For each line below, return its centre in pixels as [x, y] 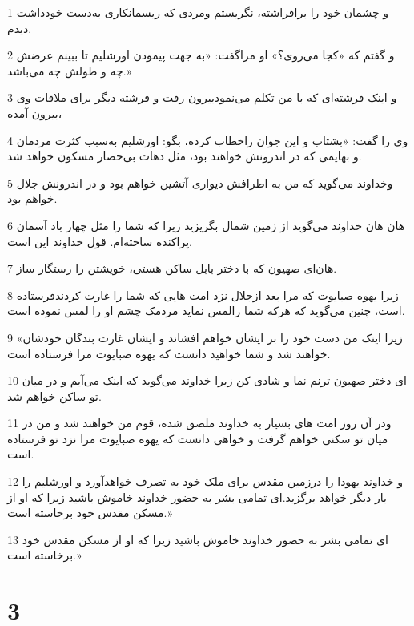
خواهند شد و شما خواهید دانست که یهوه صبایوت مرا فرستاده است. [169, 353]
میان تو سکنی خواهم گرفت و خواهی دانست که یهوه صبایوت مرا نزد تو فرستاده [198, 438]
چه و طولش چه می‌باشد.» [70, 70]
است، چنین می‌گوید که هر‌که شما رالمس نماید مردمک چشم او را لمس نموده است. [206, 311]
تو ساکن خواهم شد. [54, 396]
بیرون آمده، [35, 113]
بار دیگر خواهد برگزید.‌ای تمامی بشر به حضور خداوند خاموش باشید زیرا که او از [197, 497]
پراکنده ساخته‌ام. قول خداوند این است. [100, 241]
